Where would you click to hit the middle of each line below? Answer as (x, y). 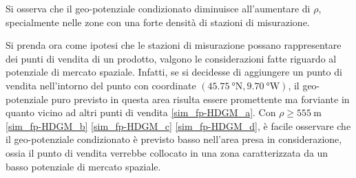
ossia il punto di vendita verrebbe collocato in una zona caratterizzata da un (167, 152)
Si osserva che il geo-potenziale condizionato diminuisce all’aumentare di (158, 8)
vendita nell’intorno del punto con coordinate (101, 85)
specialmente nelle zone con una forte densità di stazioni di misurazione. (158, 22)
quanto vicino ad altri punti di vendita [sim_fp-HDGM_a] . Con (141, 112)
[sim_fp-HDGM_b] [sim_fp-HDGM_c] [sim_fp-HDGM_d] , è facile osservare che (178, 125)
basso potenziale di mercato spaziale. (83, 166)
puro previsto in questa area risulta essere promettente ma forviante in (200, 99)
